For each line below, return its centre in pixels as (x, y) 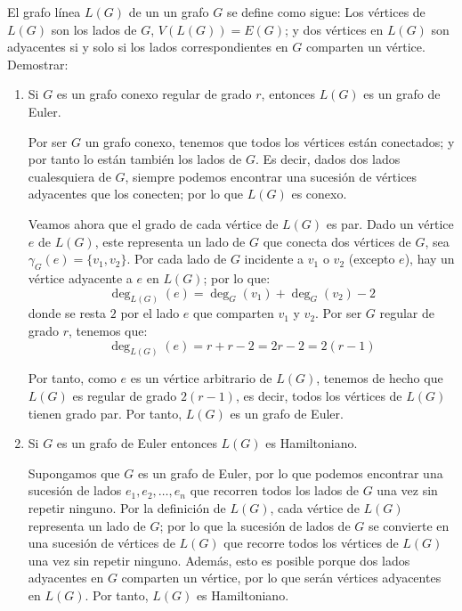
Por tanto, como (72, 378)
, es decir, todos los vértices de (319, 396)
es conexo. (319, 194)
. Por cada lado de (177, 259)
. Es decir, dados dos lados (328, 159)
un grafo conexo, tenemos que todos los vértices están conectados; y (270, 141)
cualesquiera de (69, 176)
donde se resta (67, 313)
